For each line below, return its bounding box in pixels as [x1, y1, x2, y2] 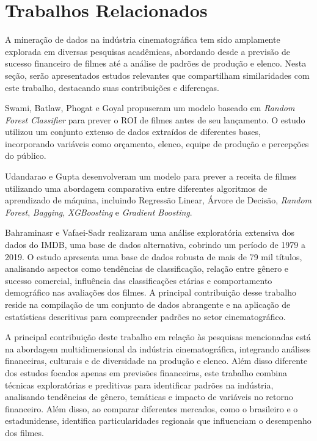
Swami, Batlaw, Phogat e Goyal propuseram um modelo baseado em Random [5, 101, 295, 114]
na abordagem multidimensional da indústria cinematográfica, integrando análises [5, 342, 311, 355]
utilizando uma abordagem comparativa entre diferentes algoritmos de [5, 181, 268, 194]
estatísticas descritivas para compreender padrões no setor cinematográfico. [5, 310, 286, 323]
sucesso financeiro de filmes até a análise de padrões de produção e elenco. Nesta [5, 57, 307, 70]
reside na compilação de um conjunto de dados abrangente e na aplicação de [5, 298, 291, 310]
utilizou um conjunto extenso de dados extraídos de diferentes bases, [5, 125, 261, 138]
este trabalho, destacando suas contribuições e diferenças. [5, 81, 219, 93]
